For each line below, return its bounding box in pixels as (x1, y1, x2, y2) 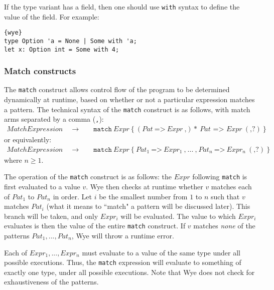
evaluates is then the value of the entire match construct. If (4, 220, 186, 231)
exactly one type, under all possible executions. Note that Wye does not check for (4, 266, 255, 277)
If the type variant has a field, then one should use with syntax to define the (4, 2, 240, 12)
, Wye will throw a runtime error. (71, 230, 174, 240)
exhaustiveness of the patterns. (4, 276, 99, 287)
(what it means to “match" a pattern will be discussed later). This (46, 201, 250, 211)
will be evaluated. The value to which (120, 210, 236, 221)
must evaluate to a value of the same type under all (82, 247, 240, 257)
